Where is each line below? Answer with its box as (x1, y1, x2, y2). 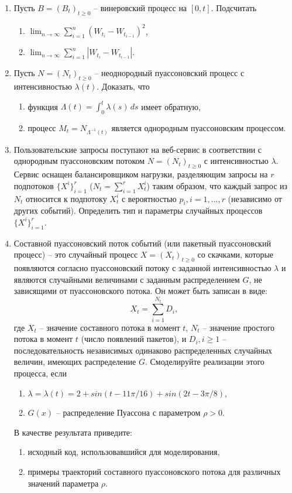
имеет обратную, (141, 100, 201, 112)
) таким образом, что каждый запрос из (146, 179, 288, 191)
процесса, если (13, 367, 67, 379)
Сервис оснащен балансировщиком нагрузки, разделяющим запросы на (13, 168, 268, 180)
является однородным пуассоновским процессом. (111, 121, 286, 133)
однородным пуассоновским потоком (13, 155, 145, 167)
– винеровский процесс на (94, 2, 187, 13)
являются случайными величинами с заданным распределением (13, 273, 240, 285)
